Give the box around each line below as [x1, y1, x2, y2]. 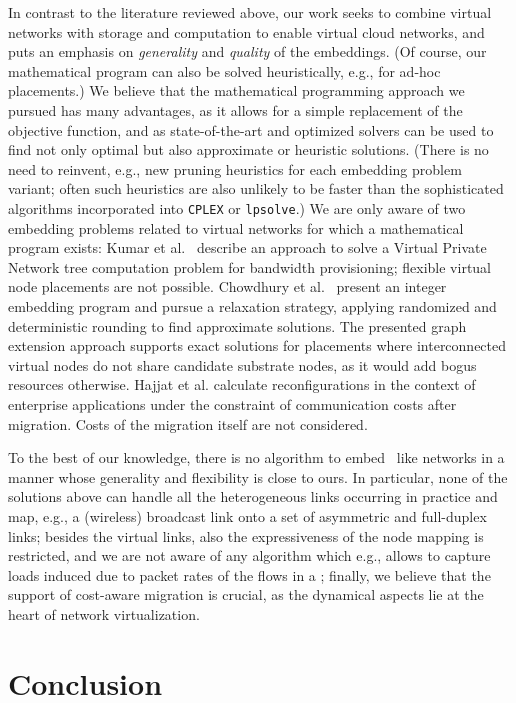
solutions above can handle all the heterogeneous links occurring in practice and [8, 486, 498, 507]
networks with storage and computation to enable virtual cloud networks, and [8, 21, 485, 42]
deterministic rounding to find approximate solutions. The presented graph [8, 315, 467, 336]
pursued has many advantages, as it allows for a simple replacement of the [8, 99, 463, 120]
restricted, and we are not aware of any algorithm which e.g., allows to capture [8, 545, 491, 566]
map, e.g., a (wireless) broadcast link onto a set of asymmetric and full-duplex [8, 505, 487, 526]
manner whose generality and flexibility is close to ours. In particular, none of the [8, 466, 508, 487]
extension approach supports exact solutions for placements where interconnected [8, 335, 507, 356]
